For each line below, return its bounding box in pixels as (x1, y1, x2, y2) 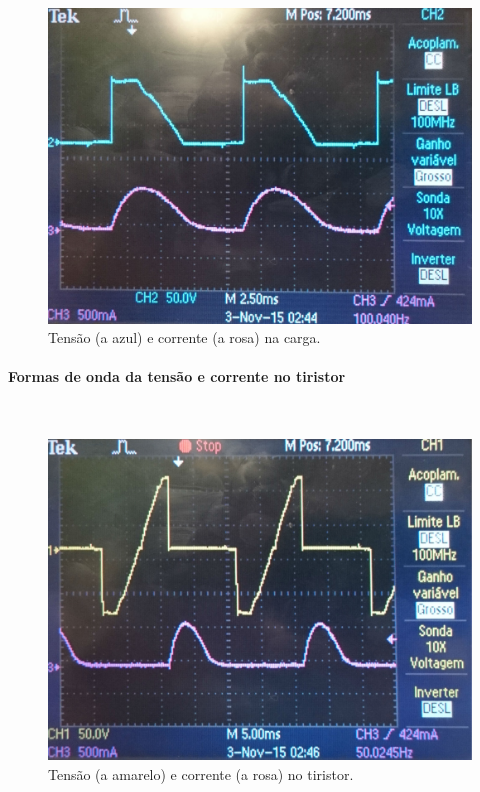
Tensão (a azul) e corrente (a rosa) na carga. (48, 327, 321, 348)
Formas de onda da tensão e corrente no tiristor (8, 366, 346, 387)
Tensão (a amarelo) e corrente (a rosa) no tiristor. (48, 764, 354, 784)
